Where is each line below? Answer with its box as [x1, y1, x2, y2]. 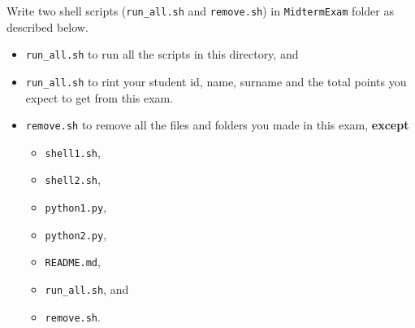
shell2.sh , [45, 171, 101, 188]
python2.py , [45, 225, 107, 243]
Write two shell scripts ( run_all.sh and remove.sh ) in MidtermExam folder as [6, 2, 394, 19]
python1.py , [45, 199, 107, 216]
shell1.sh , [45, 143, 101, 160]
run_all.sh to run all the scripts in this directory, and [25, 46, 299, 63]
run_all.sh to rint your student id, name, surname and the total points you [25, 72, 407, 90]
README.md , [45, 253, 101, 270]
